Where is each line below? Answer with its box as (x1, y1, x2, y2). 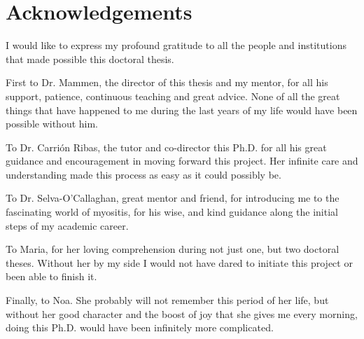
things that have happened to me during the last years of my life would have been (6, 102, 358, 117)
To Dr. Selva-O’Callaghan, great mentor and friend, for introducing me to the (6, 191, 339, 205)
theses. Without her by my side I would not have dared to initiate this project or (6, 255, 353, 270)
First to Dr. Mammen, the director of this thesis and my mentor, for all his (6, 75, 328, 90)
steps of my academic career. (6, 218, 129, 233)
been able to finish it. (6, 269, 97, 284)
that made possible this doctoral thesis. (6, 51, 174, 66)
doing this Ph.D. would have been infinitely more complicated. (6, 320, 274, 335)
